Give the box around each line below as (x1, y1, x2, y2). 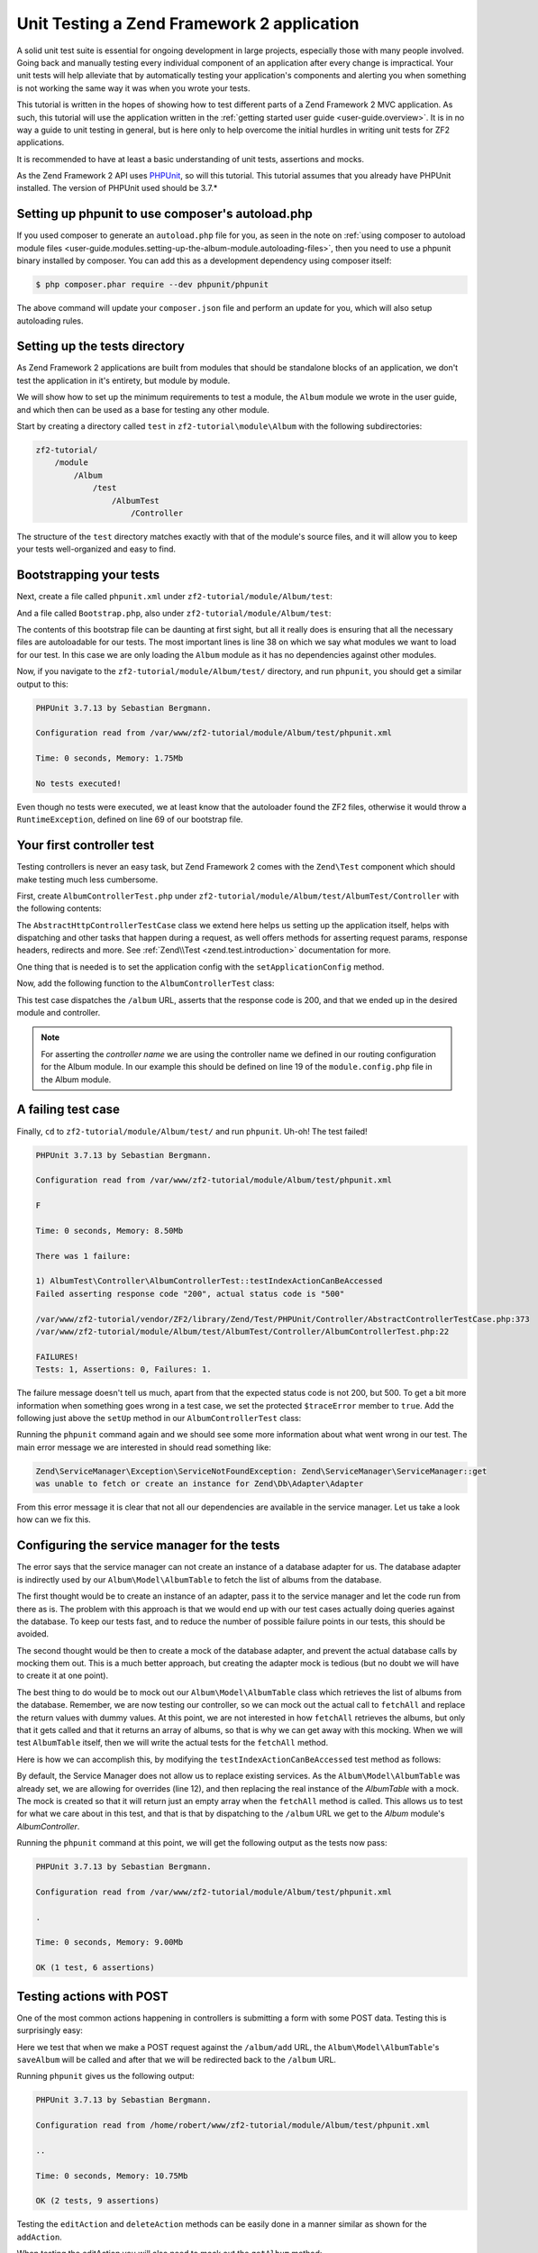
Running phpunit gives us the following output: (16, 2071, 196, 2082)
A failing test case (16, 1102, 121, 1117)
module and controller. (16, 1008, 101, 1018)
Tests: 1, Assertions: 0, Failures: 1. (35, 1364, 212, 1374)
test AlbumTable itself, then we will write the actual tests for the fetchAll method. (16, 1738, 329, 1748)
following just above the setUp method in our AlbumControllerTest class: (16, 1412, 302, 1423)
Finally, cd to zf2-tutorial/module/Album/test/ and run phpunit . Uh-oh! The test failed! (16, 1126, 369, 1136)
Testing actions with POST (16, 1988, 169, 2004)
